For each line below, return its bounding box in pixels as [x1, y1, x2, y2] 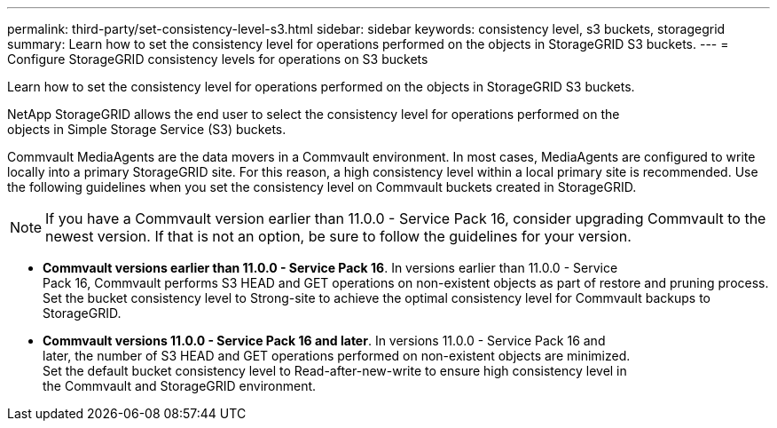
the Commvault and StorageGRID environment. [43, 378, 317, 393]
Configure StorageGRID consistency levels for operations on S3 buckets [7, 52, 428, 67]
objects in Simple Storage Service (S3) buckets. [7, 122, 286, 137]
